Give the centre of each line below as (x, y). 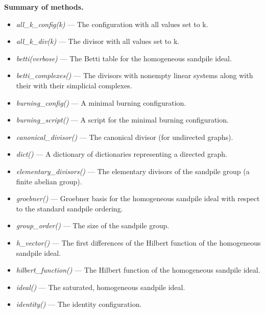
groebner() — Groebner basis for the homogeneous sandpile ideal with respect (138, 198)
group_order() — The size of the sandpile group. (93, 225)
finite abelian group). (49, 181)
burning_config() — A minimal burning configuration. (101, 102)
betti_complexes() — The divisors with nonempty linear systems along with (135, 75)
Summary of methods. (44, 7)
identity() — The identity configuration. (79, 304)
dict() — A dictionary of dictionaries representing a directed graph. (122, 154)
